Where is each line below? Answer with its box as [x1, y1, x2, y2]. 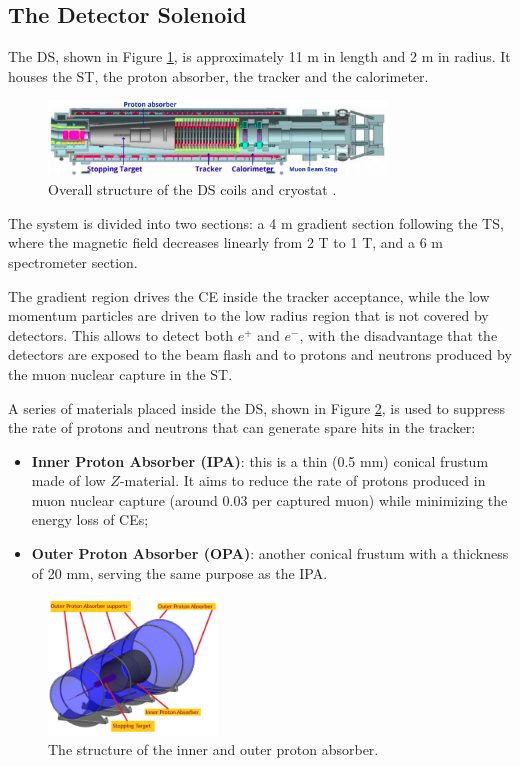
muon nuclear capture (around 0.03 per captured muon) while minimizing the [31, 489, 508, 510]
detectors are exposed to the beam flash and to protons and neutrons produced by [8, 344, 512, 365]
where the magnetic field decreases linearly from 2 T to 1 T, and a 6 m [8, 232, 444, 253]
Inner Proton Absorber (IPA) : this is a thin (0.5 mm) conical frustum [31, 450, 489, 471]
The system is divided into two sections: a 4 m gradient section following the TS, [8, 212, 504, 233]
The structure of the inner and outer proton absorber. [48, 739, 379, 760]
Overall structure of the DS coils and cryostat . [48, 179, 337, 200]
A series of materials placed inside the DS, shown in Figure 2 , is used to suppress [8, 397, 506, 418]
